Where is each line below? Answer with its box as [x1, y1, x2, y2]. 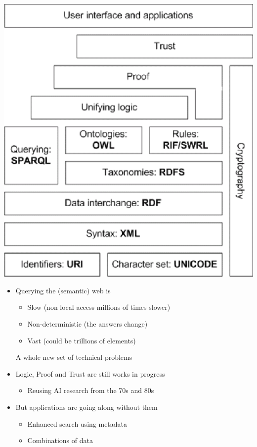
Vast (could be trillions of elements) [27, 335, 136, 345]
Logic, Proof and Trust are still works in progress [15, 368, 165, 379]
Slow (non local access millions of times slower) [27, 302, 171, 312]
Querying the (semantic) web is [15, 285, 111, 295]
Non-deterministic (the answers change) [27, 318, 148, 329]
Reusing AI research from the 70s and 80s [27, 385, 154, 395]
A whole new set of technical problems [15, 352, 132, 362]
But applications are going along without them [15, 401, 158, 412]
